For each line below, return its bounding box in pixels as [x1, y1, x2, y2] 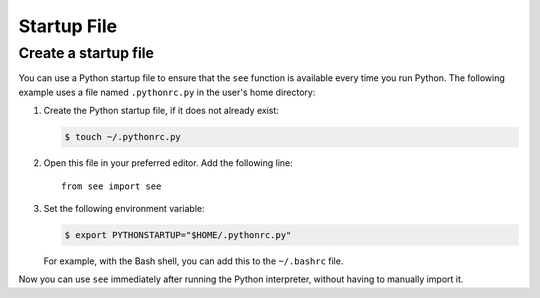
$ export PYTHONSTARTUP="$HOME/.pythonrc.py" [64, 229, 292, 240]
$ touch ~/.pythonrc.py [64, 131, 182, 143]
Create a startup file [18, 44, 155, 62]
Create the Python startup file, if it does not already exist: [43, 105, 280, 117]
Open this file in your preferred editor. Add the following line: [43, 157, 294, 169]
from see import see [61, 180, 162, 192]
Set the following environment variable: [43, 202, 205, 214]
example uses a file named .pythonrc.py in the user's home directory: [18, 86, 316, 98]
